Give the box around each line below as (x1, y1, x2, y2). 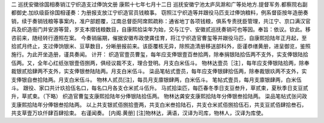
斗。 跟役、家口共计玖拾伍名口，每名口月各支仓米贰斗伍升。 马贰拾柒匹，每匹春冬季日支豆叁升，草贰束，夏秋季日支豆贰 (11, 84, 308, 91)
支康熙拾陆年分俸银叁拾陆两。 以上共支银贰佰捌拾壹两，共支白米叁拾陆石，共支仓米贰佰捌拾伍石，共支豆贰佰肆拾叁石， (11, 101, 307, 108)
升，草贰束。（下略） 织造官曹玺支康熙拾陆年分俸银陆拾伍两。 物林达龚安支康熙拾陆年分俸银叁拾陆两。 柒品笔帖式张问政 (11, 93, 307, 100)
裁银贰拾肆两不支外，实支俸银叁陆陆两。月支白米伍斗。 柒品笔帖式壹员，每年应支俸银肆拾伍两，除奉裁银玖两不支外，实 (11, 67, 307, 75)
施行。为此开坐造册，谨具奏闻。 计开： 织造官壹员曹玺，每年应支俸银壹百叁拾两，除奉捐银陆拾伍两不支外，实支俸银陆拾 (11, 51, 308, 58)
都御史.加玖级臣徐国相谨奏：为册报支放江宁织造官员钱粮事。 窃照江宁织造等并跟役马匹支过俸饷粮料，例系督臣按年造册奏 (11, 9, 308, 16)
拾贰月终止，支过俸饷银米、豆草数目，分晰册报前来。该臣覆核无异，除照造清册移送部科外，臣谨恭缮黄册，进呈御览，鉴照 (11, 42, 311, 50)
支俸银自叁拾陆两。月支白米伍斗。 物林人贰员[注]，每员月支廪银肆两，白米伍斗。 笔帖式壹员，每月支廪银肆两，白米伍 (11, 76, 302, 83)
